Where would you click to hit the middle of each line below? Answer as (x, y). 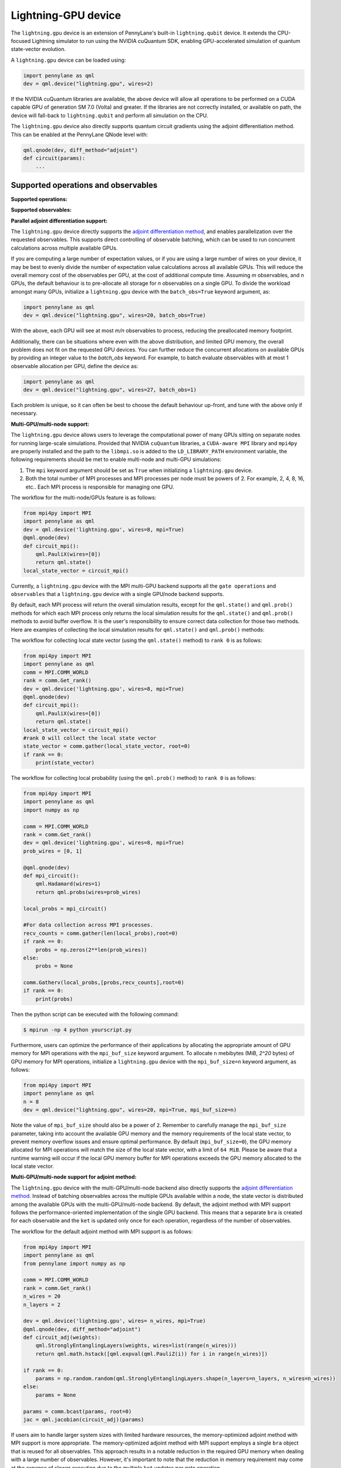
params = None (56, 1395)
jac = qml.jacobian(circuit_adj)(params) (84, 1419)
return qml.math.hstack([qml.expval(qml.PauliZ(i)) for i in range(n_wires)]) (152, 1354)
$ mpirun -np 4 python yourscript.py (77, 1030)
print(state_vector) (65, 763)
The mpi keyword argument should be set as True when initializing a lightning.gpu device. (139, 470)
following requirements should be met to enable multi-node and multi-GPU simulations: (116, 459)
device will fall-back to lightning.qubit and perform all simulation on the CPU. (109, 115)
